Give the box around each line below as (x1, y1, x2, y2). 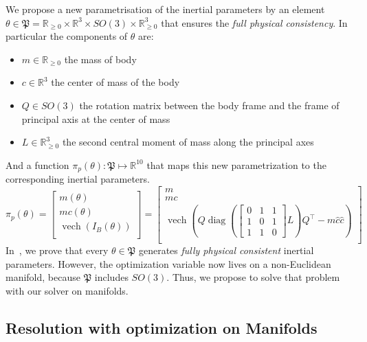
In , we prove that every (5, 243, 109, 258)
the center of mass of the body (51, 75, 180, 89)
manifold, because (5, 270, 80, 284)
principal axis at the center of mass (21, 111, 170, 126)
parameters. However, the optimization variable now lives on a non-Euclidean (5, 256, 331, 271)
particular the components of (5, 29, 128, 43)
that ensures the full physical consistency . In (161, 15, 348, 30)
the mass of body (64, 52, 137, 66)
